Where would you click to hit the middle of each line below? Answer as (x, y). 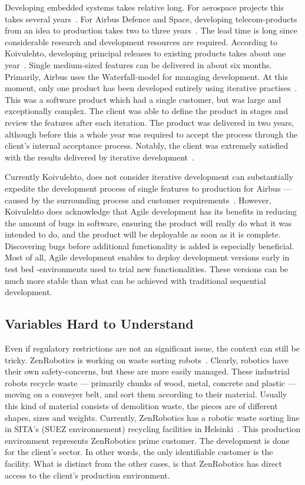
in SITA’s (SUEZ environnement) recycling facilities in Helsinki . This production (153, 429)
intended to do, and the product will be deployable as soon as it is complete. (143, 234)
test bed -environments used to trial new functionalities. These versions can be (147, 269)
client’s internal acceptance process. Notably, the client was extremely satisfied (147, 145)
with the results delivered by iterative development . (100, 157)
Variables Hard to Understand (99, 324)
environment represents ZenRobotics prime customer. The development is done (147, 440)
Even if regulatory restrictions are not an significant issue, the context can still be (152, 348)
